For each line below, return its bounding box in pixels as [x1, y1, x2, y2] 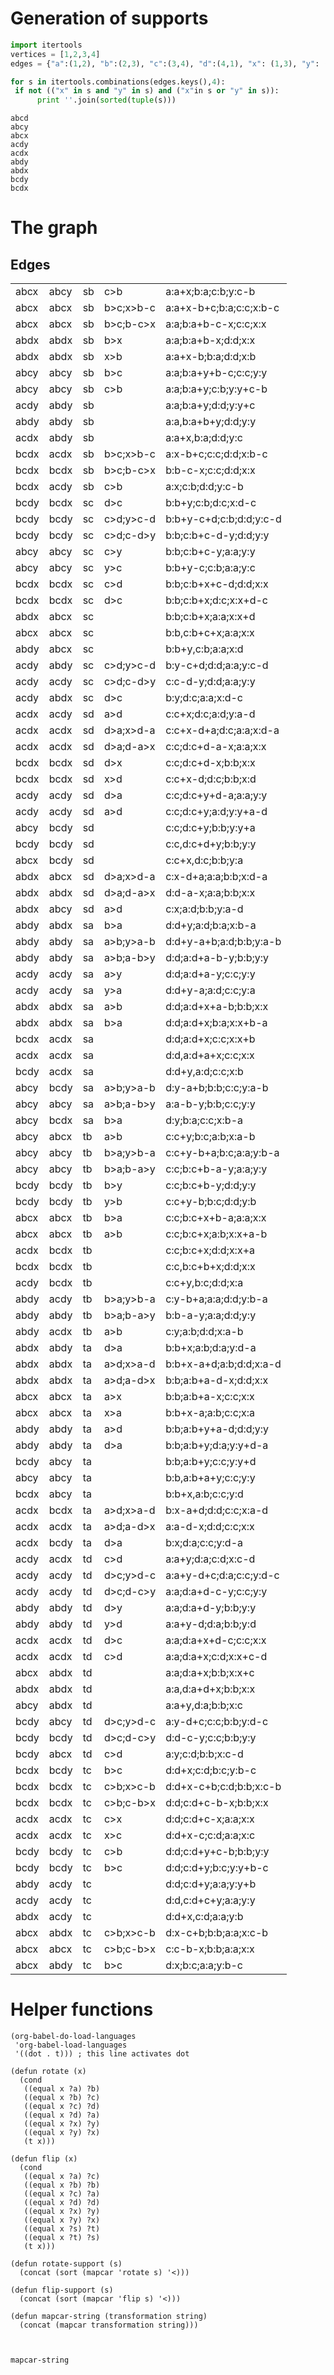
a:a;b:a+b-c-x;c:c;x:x [165, 317, 267, 331]
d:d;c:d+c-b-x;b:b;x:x [165, 1796, 269, 1810]
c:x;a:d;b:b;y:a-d [165, 902, 244, 916]
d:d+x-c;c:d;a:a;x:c [165, 1828, 256, 1842]
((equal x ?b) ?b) [23, 2180, 101, 2191]
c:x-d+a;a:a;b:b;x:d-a [165, 870, 268, 884]
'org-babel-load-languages [14, 2040, 128, 2051]
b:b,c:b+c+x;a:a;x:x [165, 626, 255, 640]
